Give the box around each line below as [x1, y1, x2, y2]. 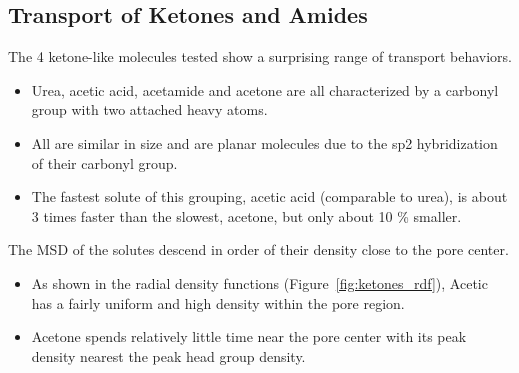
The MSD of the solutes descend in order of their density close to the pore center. [8, 239, 509, 260]
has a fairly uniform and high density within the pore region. [31, 292, 405, 313]
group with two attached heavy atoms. [31, 99, 268, 120]
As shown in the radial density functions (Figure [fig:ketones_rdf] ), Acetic [31, 272, 488, 293]
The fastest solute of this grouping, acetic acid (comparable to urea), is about [31, 186, 508, 207]
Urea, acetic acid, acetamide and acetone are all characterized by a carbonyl [31, 79, 499, 100]
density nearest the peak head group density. [31, 345, 306, 366]
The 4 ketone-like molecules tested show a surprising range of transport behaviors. [8, 46, 512, 67]
